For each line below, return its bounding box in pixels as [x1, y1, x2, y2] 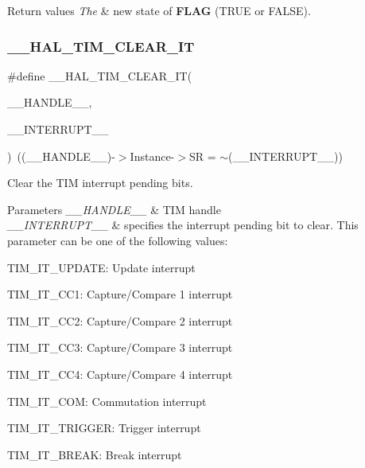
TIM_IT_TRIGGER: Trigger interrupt [7, 419, 201, 436]
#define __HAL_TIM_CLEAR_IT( [7, 67, 192, 84]
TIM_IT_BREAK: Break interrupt [7, 446, 182, 462]
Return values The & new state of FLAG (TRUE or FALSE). [7, 2, 311, 18]
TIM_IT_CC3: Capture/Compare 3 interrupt [7, 339, 233, 356]
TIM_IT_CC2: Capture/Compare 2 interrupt [7, 312, 233, 329]
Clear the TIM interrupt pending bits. [7, 174, 193, 191]
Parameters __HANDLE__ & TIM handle [7, 201, 221, 217]
